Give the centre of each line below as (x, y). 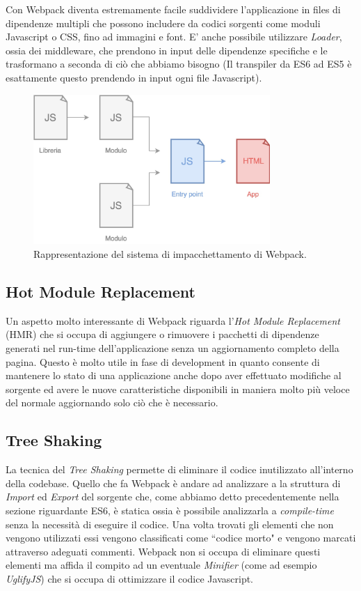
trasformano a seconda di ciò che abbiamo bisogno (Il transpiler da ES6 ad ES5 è (179, 64)
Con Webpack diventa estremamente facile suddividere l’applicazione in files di (173, 9)
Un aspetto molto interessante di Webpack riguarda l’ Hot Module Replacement (173, 320)
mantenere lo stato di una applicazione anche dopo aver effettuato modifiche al (174, 375)
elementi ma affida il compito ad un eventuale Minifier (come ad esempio (161, 565)
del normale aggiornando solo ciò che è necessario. (112, 402)
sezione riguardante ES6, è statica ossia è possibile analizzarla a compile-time (170, 511)
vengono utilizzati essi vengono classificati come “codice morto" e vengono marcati (181, 538)
